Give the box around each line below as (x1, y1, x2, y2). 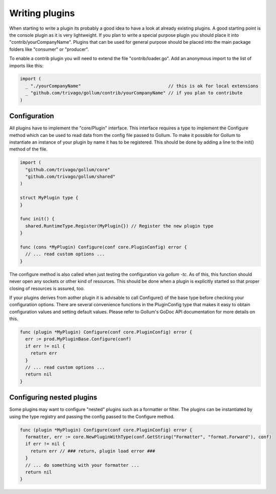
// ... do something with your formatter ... (25, 462, 139, 468)
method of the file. (9, 146, 48, 152)
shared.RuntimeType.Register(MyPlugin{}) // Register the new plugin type (25, 223, 214, 229)
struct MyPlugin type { (20, 195, 79, 201)
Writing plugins (9, 8, 75, 19)
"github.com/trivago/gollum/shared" (25, 174, 116, 180)
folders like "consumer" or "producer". (9, 46, 89, 52)
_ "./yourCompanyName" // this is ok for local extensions (25, 83, 259, 89)
